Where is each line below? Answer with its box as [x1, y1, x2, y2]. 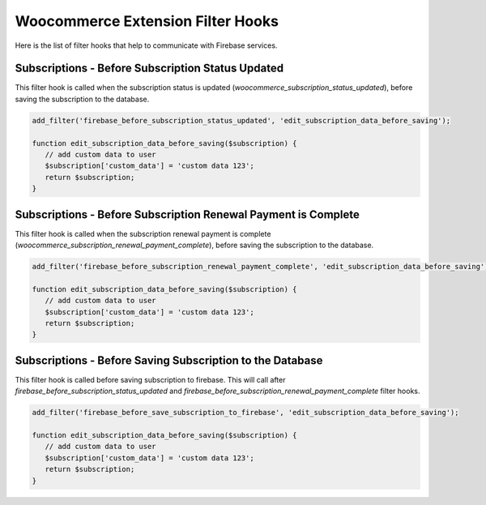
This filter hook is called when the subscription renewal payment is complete [15, 229, 271, 238]
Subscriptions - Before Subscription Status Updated [15, 62, 283, 75]
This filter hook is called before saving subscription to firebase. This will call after [15, 374, 286, 384]
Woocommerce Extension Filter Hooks [15, 12, 279, 30]
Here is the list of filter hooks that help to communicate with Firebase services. [15, 41, 278, 50]
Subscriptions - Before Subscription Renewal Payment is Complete [15, 208, 360, 221]
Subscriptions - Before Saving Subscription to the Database [15, 353, 323, 367]
